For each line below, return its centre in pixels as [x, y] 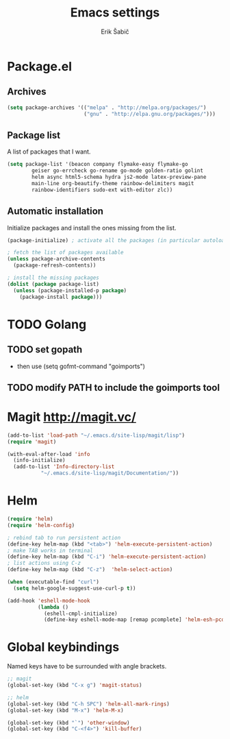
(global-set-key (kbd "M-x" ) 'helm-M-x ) [66, 710]
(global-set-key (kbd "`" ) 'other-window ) [68, 723]
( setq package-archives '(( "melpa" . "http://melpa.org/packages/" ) [107, 108]
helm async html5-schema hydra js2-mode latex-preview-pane [119, 177]
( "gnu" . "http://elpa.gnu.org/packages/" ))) [149, 114]
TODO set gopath [45, 350]
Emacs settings [115, 13]
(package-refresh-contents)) [55, 265]
